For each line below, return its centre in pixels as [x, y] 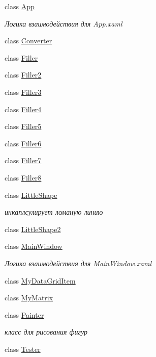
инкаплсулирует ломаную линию [54, 212]
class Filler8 [23, 177]
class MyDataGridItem [40, 280]
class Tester [23, 349]
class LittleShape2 [33, 229]
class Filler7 [23, 160]
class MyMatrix [29, 298]
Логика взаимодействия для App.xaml [64, 23]
